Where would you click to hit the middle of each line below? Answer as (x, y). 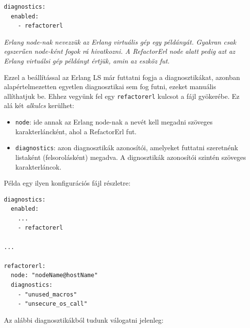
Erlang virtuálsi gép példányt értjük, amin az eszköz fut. (87, 60)
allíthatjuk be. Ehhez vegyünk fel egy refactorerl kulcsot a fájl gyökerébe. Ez (122, 96)
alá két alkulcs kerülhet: (39, 105)
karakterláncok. (38, 166)
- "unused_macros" (47, 294)
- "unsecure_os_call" (52, 304)
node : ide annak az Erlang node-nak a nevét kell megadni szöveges (114, 122)
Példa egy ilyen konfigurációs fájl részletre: (67, 183)
